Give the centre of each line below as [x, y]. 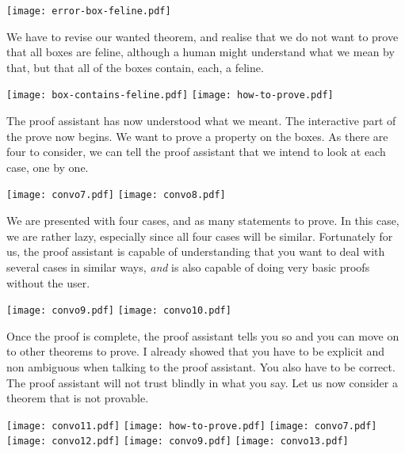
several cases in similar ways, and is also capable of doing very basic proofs [188, 266]
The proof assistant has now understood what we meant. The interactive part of [201, 121]
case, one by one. [48, 167]
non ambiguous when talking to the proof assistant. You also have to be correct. [201, 366]
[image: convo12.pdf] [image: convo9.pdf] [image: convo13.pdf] [178, 442]
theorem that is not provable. [78, 398]
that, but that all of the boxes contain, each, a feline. [135, 67]
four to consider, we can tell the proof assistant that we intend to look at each [196, 152]
